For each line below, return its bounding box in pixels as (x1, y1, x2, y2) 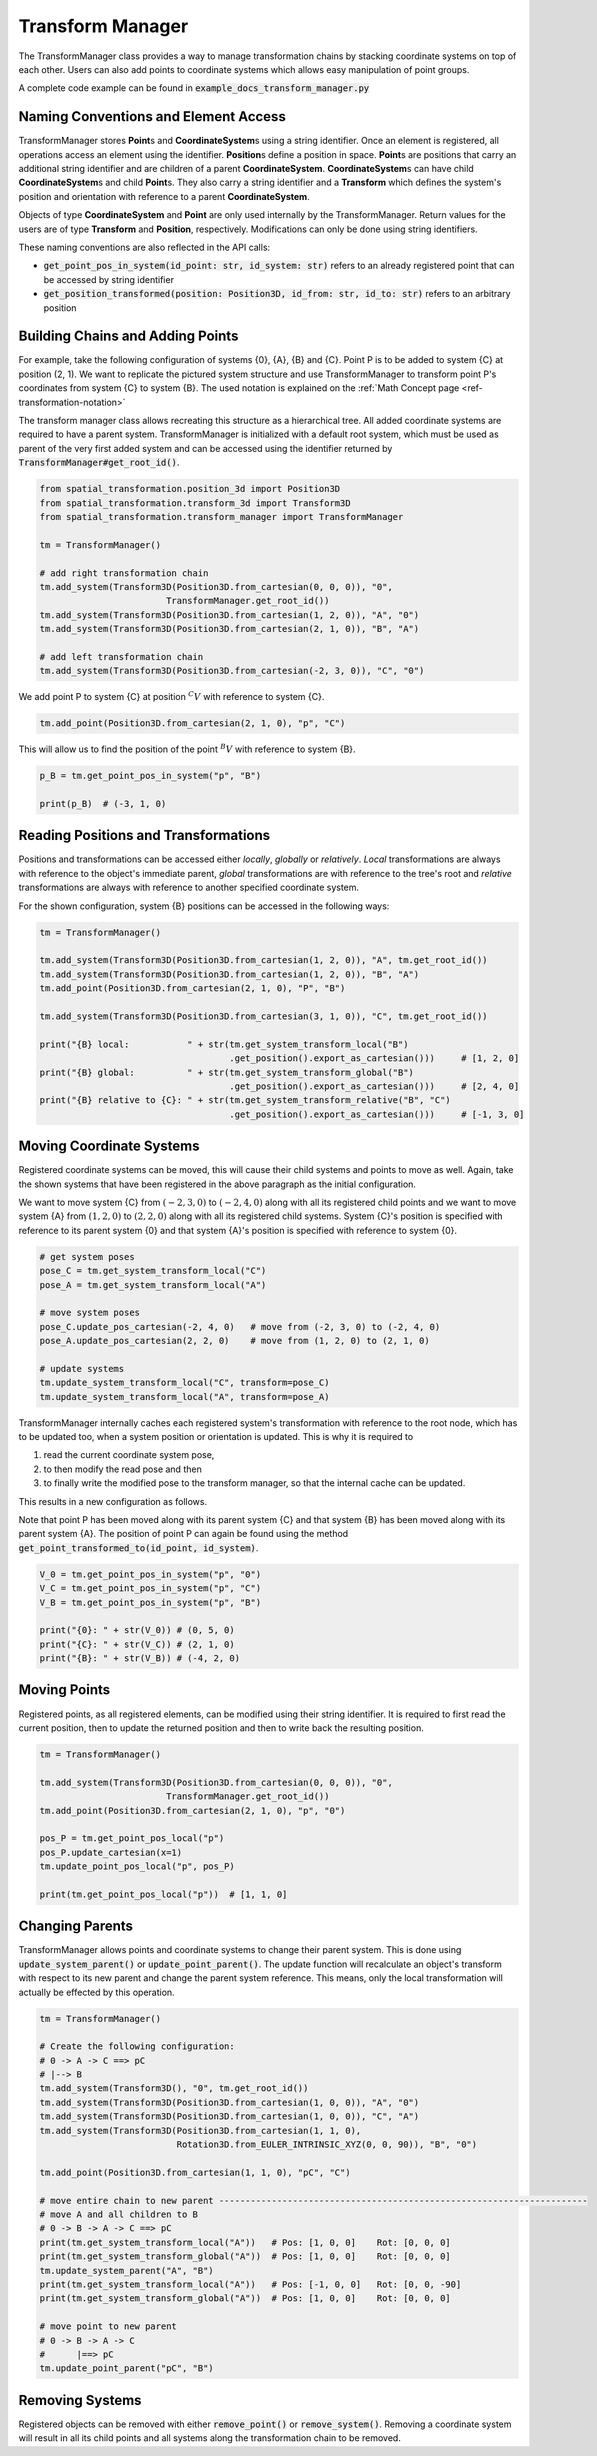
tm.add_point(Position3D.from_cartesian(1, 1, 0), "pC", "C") (39, 2166, 351, 2178)
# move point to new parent (39, 2321, 177, 2332)
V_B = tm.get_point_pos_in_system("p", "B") (39, 1596, 262, 1608)
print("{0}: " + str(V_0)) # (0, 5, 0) (39, 1625, 235, 1636)
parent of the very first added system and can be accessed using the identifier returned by (18, 442, 393, 454)
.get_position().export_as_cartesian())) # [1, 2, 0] (229, 1053, 520, 1064)
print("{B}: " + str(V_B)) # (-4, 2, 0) (39, 1653, 240, 1664)
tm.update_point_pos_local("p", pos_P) (39, 1861, 235, 1872)
